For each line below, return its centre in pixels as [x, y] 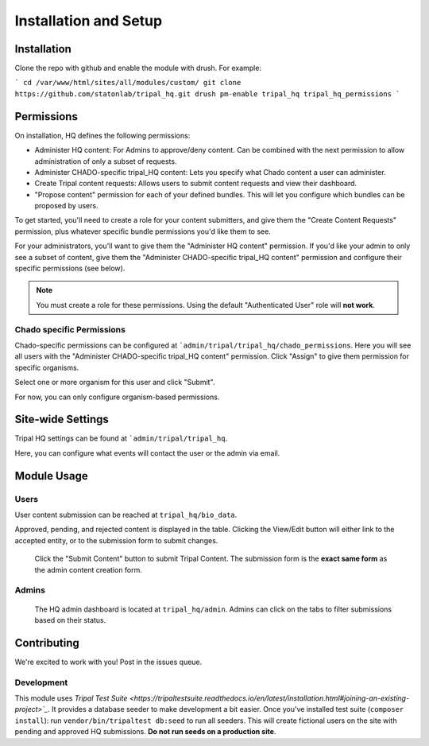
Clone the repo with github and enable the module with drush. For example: [138, 68]
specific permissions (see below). [70, 268]
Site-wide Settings [62, 420]
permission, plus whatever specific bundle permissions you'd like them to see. [143, 231]
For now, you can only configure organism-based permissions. [117, 397]
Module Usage [52, 476]
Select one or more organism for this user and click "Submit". [115, 383]
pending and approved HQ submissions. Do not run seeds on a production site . [145, 732]
